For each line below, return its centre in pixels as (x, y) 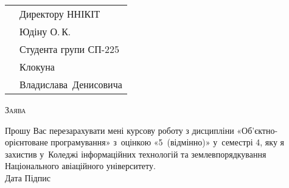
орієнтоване (26, 142)
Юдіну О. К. (45, 31)
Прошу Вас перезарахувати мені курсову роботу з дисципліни (120, 130)
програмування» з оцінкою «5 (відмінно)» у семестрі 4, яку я (168, 142)
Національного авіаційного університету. (80, 166)
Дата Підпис (28, 177)
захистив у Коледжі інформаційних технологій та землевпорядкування (136, 154)
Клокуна (37, 67)
